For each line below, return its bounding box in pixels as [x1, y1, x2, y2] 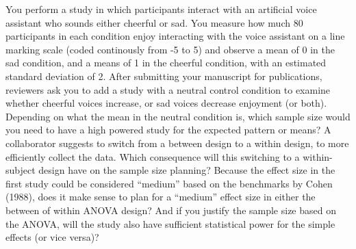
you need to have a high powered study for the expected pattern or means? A [5, 122, 331, 137]
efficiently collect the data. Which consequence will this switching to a [5, 149, 300, 163]
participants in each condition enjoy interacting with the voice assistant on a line [5, 29, 345, 43]
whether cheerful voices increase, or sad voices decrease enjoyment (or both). [5, 96, 327, 110]
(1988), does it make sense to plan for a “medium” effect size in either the [5, 189, 316, 204]
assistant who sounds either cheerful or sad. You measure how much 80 [5, 15, 303, 29]
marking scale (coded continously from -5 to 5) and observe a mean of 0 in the [5, 42, 335, 56]
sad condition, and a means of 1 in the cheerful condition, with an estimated [5, 55, 327, 70]
